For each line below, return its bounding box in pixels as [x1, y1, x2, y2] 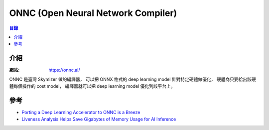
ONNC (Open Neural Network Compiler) [9, 7, 177, 18]
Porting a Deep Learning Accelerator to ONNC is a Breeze [21, 109, 140, 115]
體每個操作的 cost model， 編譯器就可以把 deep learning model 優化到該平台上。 [9, 83, 175, 89]
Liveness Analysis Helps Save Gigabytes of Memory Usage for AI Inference [21, 116, 176, 122]
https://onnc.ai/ [48, 67, 80, 73]
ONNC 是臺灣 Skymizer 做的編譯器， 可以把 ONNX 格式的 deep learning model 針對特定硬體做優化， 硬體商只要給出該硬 [9, 76, 256, 82]
